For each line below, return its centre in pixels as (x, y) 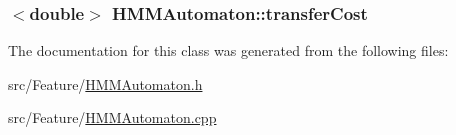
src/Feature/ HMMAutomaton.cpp (112, 117)
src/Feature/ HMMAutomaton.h (105, 83)
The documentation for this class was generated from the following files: (228, 50)
